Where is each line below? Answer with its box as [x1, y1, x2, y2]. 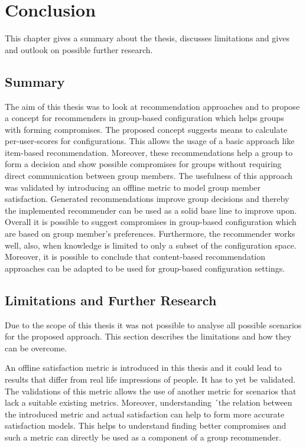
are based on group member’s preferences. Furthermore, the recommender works [5, 227, 295, 240]
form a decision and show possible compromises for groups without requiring [5, 158, 282, 170]
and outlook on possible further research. [5, 43, 153, 56]
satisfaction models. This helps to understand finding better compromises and [5, 419, 287, 432]
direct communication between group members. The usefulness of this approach [5, 169, 293, 182]
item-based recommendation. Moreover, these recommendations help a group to [5, 146, 293, 158]
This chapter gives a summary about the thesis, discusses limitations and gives [5, 32, 289, 44]
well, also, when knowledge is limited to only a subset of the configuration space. [5, 239, 297, 251]
